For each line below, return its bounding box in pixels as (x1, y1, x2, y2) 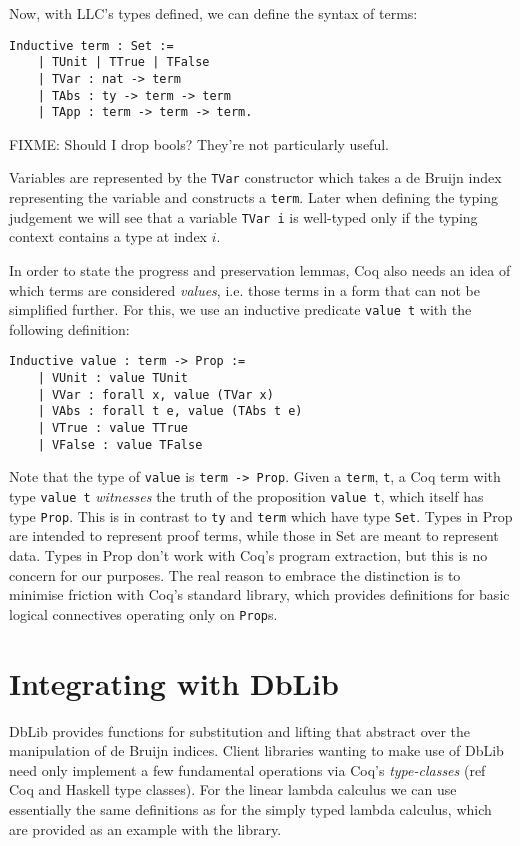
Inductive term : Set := (9, 38, 174, 53)
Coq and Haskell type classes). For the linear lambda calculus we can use (9, 779, 457, 800)
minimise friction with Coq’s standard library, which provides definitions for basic (9, 584, 510, 605)
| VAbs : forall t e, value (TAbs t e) (37, 404, 303, 419)
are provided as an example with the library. (9, 818, 282, 839)
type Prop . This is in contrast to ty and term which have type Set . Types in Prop (9, 505, 513, 526)
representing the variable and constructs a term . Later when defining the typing (9, 187, 498, 208)
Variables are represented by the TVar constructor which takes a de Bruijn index (9, 167, 502, 188)
